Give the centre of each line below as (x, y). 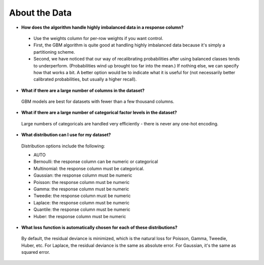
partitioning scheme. (54, 52)
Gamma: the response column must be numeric (81, 189)
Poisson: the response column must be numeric (81, 182)
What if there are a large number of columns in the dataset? (83, 90)
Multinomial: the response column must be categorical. (89, 168)
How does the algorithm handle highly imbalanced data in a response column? (102, 27)
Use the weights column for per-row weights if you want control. (98, 38)
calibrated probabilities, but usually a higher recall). (85, 79)
